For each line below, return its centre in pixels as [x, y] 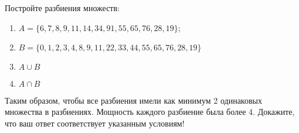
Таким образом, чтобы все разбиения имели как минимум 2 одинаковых [133, 100]
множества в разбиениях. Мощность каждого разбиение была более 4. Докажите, [150, 112]
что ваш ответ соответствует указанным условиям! [95, 123]
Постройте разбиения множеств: [62, 8]
